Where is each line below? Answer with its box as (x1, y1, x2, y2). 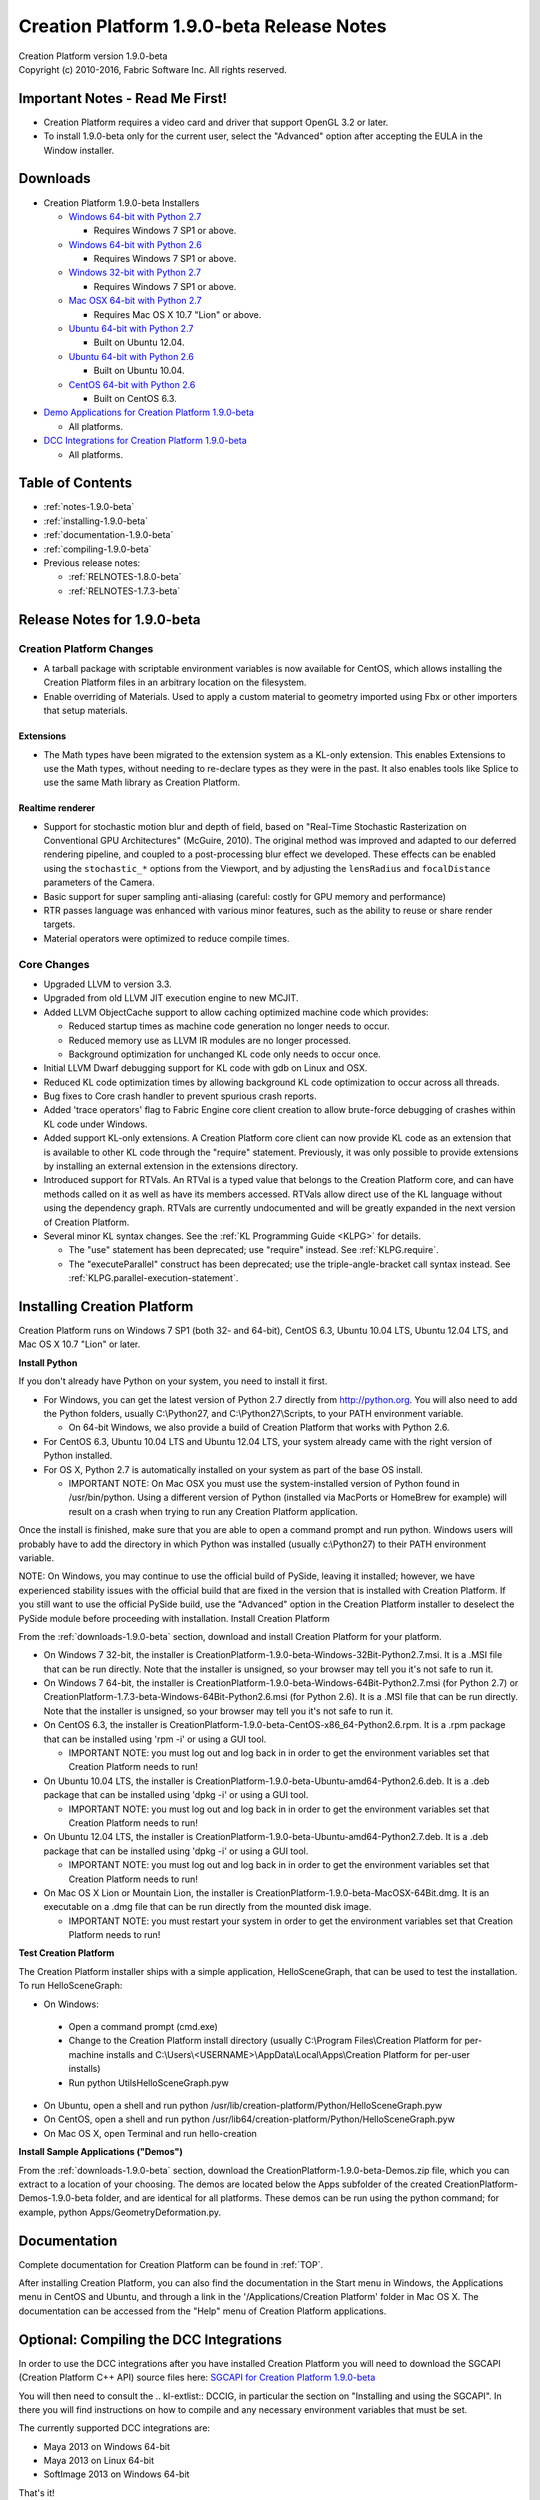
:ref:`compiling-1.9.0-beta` (43, 543, 152, 555)
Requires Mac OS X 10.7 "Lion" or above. (93, 308, 262, 320)
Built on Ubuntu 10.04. (93, 365, 185, 377)
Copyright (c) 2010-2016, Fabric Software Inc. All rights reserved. (18, 63, 287, 75)
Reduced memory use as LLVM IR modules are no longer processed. (68, 1034, 352, 1046)
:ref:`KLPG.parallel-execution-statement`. (68, 1272, 239, 1284)
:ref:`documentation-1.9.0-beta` (43, 529, 174, 541)
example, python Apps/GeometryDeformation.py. (18, 2206, 222, 2218)
